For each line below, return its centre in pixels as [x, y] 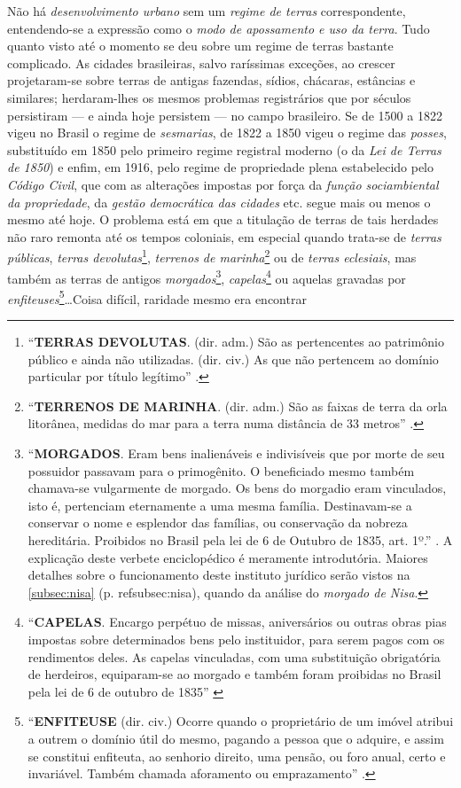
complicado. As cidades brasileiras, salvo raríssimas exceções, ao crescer [201, 62]
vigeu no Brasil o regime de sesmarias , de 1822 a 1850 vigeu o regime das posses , [227, 133]
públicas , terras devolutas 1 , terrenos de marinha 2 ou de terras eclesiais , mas [212, 256]
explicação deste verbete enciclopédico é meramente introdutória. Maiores [228, 557]
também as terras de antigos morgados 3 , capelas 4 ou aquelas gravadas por [207, 277]
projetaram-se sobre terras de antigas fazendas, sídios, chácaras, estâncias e [211, 80]
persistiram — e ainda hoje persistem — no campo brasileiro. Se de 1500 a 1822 [225, 115]
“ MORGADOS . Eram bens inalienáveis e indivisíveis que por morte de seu [236, 453]
